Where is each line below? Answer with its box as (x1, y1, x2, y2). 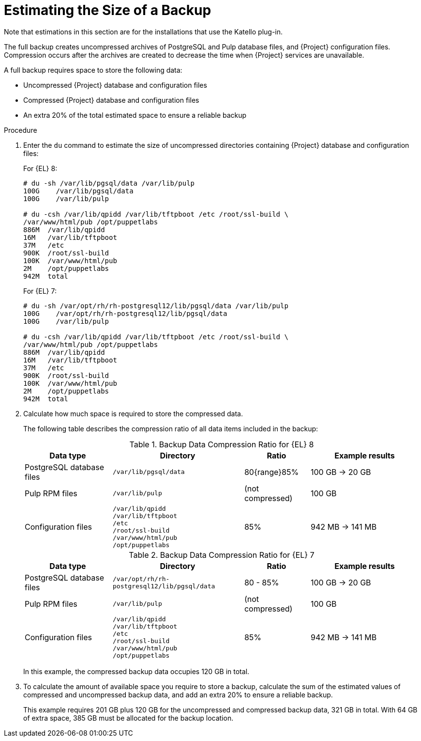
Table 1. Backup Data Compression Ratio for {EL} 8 (129, 439, 314, 449)
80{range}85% (244, 467, 299, 477)
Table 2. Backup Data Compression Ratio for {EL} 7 (129, 550, 315, 560)
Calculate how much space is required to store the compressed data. (23, 409, 243, 418)
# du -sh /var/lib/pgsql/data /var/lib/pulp (23, 179, 195, 187)
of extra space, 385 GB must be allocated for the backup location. (23, 713, 234, 722)
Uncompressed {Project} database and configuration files (23, 80, 207, 89)
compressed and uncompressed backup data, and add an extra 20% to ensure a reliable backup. (23, 690, 333, 699)
